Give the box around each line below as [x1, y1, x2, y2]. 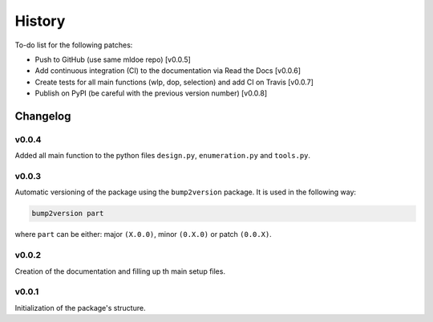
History [14, 12, 66, 30]
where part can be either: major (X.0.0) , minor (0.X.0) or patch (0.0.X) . [14, 230, 272, 239]
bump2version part [31, 209, 104, 218]
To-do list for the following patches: [14, 40, 133, 50]
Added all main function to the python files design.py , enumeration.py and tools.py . [14, 151, 311, 161]
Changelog [14, 109, 71, 123]
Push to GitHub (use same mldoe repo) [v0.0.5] [34, 55, 192, 64]
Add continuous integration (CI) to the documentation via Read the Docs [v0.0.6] [34, 66, 301, 75]
